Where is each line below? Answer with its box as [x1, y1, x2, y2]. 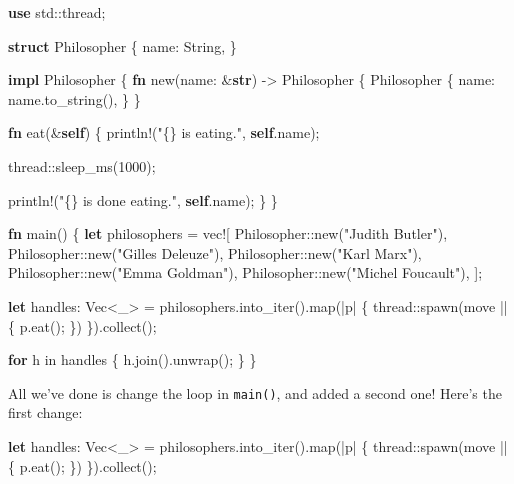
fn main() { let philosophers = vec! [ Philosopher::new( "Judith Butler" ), [8, 223, 448, 244]
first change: [8, 402, 83, 423]
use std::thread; [8, 2, 106, 22]
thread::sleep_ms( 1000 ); [8, 155, 156, 176]
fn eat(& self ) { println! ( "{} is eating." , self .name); [8, 122, 320, 143]
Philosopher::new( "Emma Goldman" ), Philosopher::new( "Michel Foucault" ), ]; [8, 262, 483, 283]
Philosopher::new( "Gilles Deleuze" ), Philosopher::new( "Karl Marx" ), [8, 242, 422, 263]
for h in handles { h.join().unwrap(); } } [8, 349, 257, 370]
